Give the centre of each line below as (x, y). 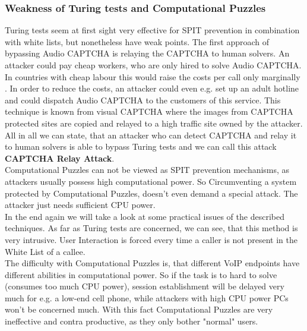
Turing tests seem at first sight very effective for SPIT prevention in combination (152, 30)
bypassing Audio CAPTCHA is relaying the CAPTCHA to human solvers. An (147, 53)
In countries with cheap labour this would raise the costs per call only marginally (153, 76)
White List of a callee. (45, 251)
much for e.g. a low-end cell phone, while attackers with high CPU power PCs (147, 297)
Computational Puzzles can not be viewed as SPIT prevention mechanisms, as (147, 170)
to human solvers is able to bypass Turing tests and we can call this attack (141, 146)
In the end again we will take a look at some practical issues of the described (145, 216)
